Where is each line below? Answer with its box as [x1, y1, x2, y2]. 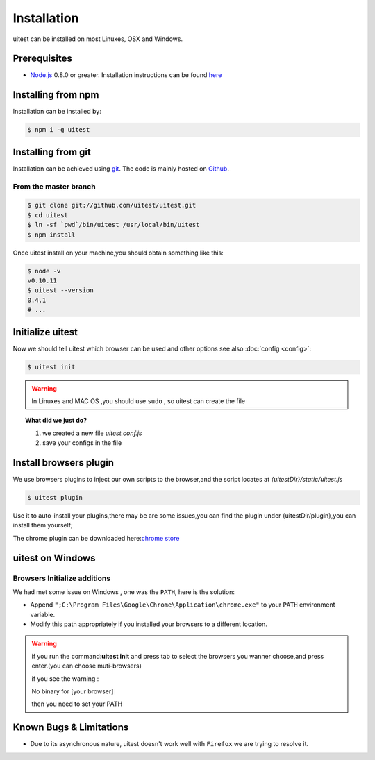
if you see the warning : [31, 674, 99, 683]
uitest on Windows [12, 552, 97, 564]
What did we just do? [25, 416, 87, 425]
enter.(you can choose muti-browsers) [31, 661, 142, 670]
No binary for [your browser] [31, 687, 114, 695]
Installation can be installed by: [12, 108, 102, 116]
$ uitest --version [27, 287, 94, 294]
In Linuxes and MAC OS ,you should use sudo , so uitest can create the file [31, 396, 246, 405]
